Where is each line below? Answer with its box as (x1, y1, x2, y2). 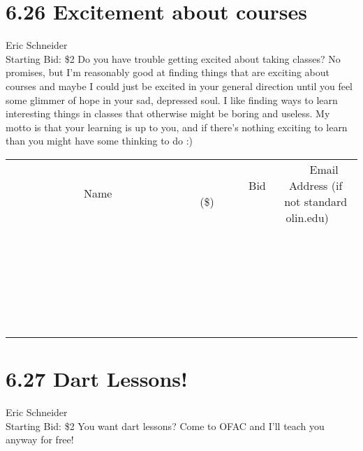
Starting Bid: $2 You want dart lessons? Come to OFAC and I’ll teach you (6, 418, 325, 433)
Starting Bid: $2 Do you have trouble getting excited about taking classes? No (6, 51, 341, 66)
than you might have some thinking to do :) (6, 133, 193, 148)
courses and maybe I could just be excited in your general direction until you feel (6, 78, 353, 93)
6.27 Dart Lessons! (6, 364, 188, 393)
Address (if (289, 177, 343, 193)
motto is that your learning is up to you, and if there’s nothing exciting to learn (6, 119, 348, 134)
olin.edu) (286, 209, 329, 225)
